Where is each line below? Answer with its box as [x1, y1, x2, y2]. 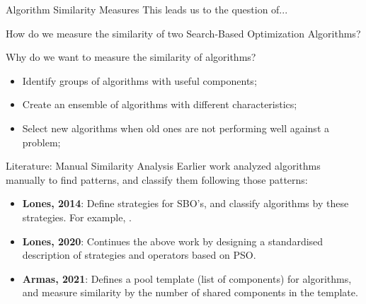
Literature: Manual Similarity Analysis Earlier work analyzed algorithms [6, 158, 321, 173]
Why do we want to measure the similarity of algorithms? [6, 49, 256, 64]
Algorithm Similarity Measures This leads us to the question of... [6, 2, 288, 16]
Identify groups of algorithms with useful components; [22, 73, 257, 88]
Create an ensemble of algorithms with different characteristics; [22, 97, 297, 112]
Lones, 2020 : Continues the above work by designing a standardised [22, 233, 324, 248]
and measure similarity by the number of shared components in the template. [22, 285, 358, 300]
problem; [22, 134, 61, 149]
